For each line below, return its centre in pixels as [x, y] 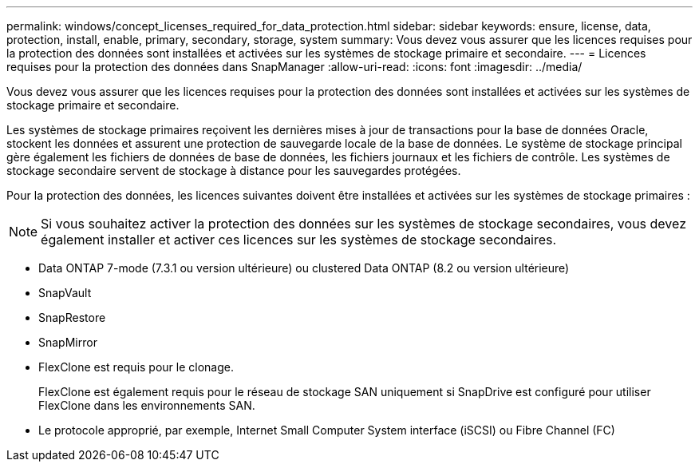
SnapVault [65, 293]
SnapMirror [68, 342]
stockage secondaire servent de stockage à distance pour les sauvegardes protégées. [234, 171]
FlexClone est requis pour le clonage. [136, 367]
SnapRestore [72, 317]
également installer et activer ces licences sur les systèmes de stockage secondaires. [299, 240]
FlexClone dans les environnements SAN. [147, 405]
